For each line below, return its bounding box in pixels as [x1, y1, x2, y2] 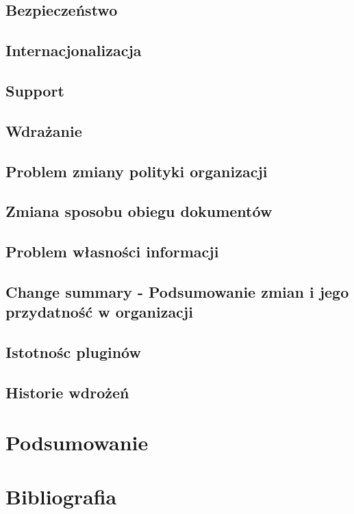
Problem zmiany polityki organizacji [5, 160, 268, 181]
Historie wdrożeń [5, 381, 129, 402]
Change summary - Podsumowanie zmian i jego [5, 281, 349, 302]
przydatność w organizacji [5, 301, 193, 322]
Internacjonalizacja [5, 40, 142, 61]
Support [5, 79, 64, 101]
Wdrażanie [5, 120, 82, 141]
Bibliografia [5, 482, 117, 510]
